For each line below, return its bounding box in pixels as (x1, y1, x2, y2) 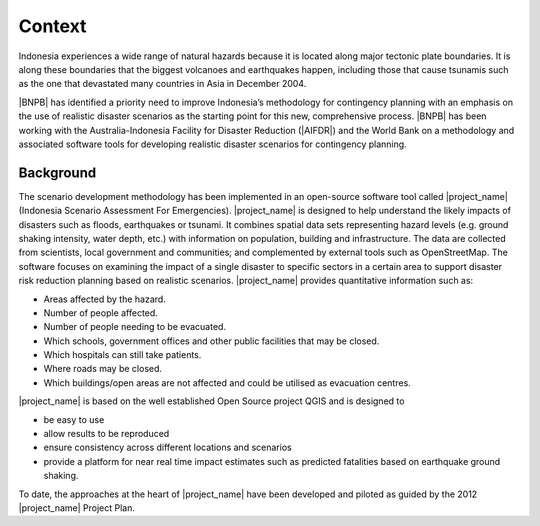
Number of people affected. (43, 306, 159, 319)
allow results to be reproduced (43, 428, 170, 440)
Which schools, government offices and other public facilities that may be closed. (43, 335, 380, 347)
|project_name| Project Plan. (18, 502, 135, 514)
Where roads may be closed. (43, 363, 163, 375)
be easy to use (43, 413, 105, 425)
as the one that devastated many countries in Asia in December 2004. (18, 78, 307, 90)
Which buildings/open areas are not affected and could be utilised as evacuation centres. (43, 376, 412, 389)
